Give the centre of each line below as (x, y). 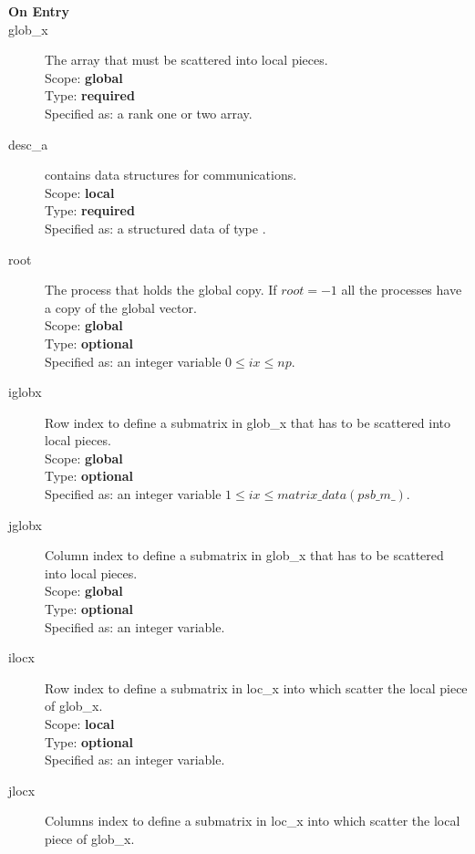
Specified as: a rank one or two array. (149, 113)
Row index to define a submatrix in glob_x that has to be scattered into (248, 422)
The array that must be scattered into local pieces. (186, 60)
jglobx (25, 524)
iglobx (25, 392)
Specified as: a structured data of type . (155, 228)
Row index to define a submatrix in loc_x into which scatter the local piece (256, 687)
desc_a (28, 144)
